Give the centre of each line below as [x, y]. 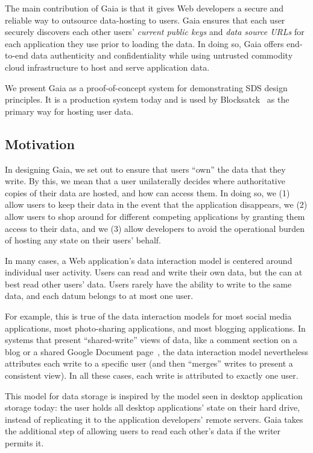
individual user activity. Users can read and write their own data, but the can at [154, 272]
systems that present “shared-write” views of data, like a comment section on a [151, 340]
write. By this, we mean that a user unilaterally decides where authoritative [145, 181]
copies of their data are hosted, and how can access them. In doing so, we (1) [147, 192]
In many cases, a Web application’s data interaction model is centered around [149, 260]
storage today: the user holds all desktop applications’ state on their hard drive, [153, 407]
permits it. [24, 443]
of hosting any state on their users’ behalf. [83, 240]
